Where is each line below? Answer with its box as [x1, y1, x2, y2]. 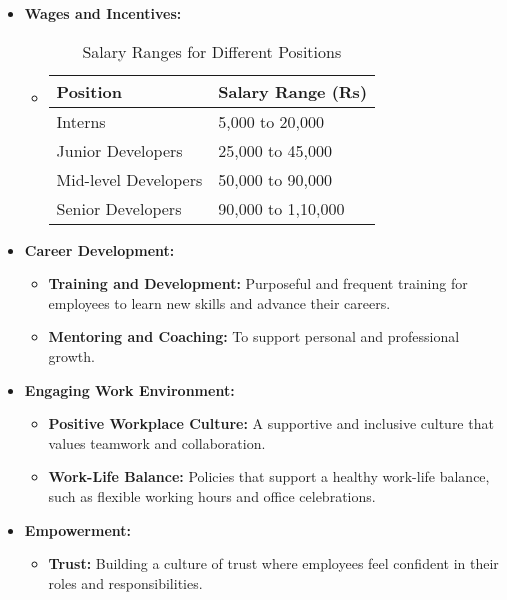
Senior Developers [56, 196, 182, 220]
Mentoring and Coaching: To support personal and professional [48, 326, 460, 347]
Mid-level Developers [56, 167, 203, 191]
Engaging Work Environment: [24, 379, 235, 400]
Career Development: [24, 239, 175, 260]
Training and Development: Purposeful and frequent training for [48, 273, 468, 294]
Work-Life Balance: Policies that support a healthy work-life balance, [48, 466, 490, 487]
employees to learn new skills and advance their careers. [48, 292, 391, 313]
